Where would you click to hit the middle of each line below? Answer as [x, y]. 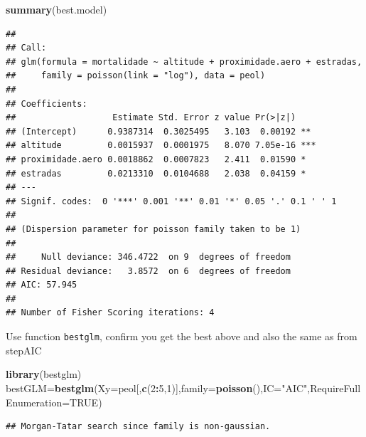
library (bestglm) [44, 374]
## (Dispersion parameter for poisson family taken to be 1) [154, 229]
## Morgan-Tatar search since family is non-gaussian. [138, 427]
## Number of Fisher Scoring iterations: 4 [110, 313]
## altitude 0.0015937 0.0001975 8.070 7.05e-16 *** [161, 146]
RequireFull [335, 388]
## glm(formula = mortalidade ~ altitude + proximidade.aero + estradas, [184, 62]
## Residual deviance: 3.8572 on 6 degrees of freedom [148, 271]
